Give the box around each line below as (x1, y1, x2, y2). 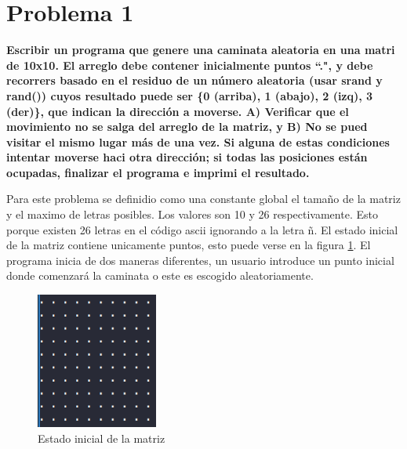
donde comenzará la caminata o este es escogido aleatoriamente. (6, 267, 314, 284)
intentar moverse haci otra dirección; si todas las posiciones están (6, 149, 368, 165)
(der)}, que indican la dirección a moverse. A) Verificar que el (6, 103, 349, 119)
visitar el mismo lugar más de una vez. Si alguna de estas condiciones (6, 133, 390, 150)
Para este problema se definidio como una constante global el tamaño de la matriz (6, 190, 401, 207)
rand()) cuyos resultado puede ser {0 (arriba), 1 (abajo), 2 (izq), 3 (6, 87, 373, 103)
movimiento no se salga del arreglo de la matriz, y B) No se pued (6, 118, 368, 135)
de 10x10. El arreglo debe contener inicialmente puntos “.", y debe (6, 56, 373, 73)
